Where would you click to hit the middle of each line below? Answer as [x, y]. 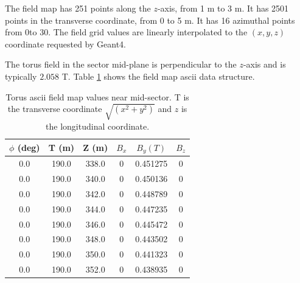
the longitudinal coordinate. [98, 126]
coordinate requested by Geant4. [65, 44]
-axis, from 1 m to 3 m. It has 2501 [223, 8]
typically [21, 76]
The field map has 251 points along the [78, 8]
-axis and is [264, 64]
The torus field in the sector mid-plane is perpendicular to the [121, 64]
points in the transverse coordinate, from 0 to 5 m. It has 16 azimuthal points [150, 20]
